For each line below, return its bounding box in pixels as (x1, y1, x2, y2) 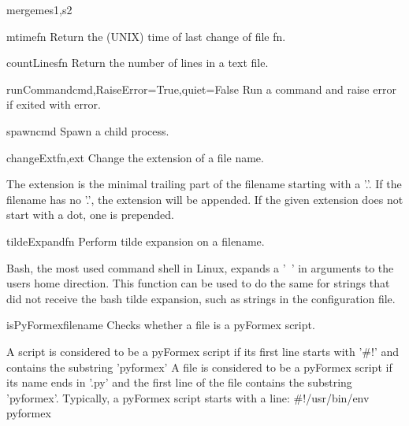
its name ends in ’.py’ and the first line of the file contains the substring (6, 374, 352, 391)
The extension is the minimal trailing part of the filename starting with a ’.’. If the (6, 176, 402, 192)
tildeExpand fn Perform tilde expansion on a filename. (6, 232, 265, 249)
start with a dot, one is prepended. (6, 206, 174, 223)
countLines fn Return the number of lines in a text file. (6, 54, 269, 71)
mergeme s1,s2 (6, 2, 73, 17)
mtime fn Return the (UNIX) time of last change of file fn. (6, 28, 286, 44)
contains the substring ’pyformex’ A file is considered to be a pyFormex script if (6, 358, 392, 375)
